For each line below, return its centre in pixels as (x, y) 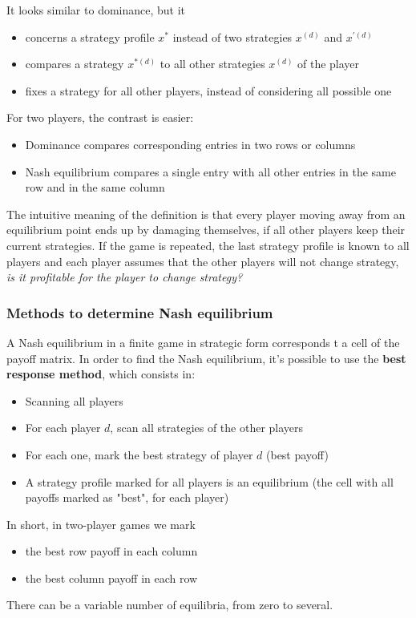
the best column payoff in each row (111, 578)
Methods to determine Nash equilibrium (140, 312)
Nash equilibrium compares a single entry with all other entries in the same (210, 171)
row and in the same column (95, 187)
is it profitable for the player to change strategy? (125, 277)
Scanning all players (74, 400)
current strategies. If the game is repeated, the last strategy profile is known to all (208, 245)
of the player (329, 64)
